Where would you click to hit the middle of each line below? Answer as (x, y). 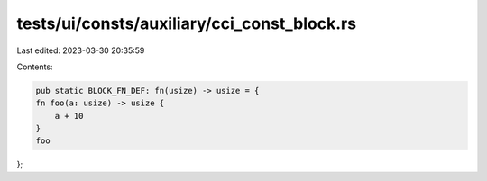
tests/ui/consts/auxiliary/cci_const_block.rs (186, 23)
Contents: (35, 67)
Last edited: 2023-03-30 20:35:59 (81, 50)
